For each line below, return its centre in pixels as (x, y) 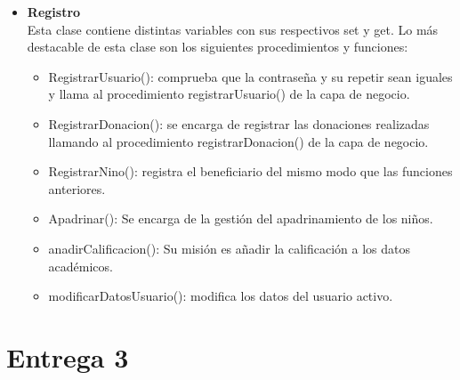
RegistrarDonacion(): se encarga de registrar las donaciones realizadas (239, 123)
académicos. (81, 266)
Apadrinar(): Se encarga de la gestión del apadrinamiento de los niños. (241, 218)
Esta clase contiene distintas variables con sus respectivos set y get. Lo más (233, 29)
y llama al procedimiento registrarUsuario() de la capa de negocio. (229, 94)
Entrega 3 (68, 356)
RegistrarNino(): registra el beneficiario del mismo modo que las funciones (250, 171)
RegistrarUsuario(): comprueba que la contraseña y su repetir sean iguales (250, 76)
